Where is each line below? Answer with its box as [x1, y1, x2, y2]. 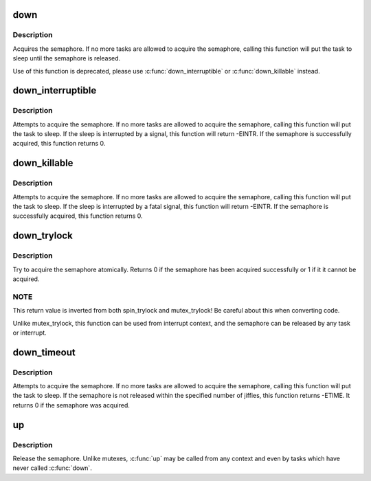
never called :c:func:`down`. [12, 464, 92, 472]
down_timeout [12, 346, 76, 358]
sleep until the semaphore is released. [12, 54, 121, 63]
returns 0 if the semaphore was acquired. [12, 401, 130, 409]
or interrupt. [12, 328, 47, 337]
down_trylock [12, 230, 74, 242]
